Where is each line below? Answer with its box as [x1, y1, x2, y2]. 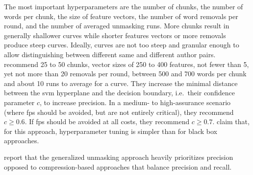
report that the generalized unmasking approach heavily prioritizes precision [4, 152, 233, 162]
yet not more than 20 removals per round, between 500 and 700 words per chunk [4, 68, 247, 79]
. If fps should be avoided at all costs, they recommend [25, 116, 190, 127]
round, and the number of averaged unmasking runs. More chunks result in [4, 21, 229, 31]
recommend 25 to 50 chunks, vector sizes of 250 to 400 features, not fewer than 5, [4, 59, 249, 69]
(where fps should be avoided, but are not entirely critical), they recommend [4, 107, 234, 117]
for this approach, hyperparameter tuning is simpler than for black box [4, 126, 217, 136]
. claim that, [212, 116, 250, 127]
